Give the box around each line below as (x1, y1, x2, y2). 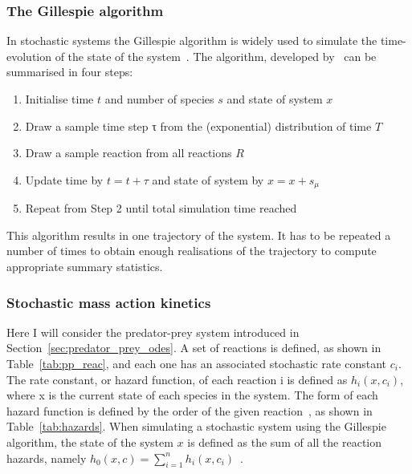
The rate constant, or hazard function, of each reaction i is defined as (6, 371, 348, 387)
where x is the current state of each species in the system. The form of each (6, 387, 378, 403)
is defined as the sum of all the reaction (187, 433, 382, 450)
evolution (6, 47, 52, 64)
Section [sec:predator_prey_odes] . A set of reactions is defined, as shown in (6, 339, 381, 356)
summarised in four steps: (6, 63, 133, 80)
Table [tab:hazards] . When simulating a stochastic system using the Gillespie (6, 418, 386, 435)
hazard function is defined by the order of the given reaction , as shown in (6, 402, 373, 419)
